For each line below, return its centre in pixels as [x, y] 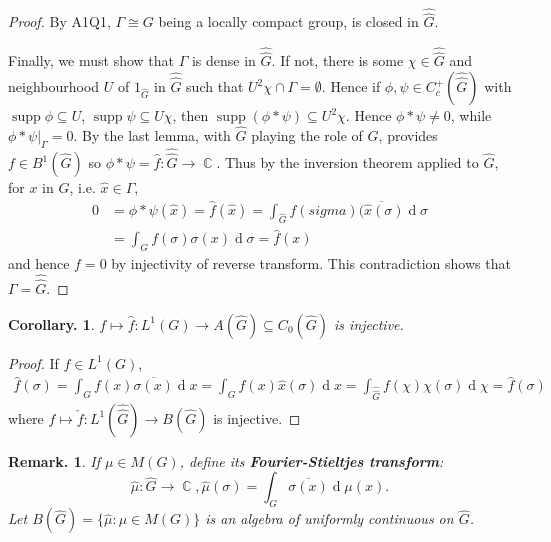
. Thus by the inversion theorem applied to [347, 162]
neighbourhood [54, 86]
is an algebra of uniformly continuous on [329, 518]
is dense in [223, 60]
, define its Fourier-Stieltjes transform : [311, 460]
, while [471, 115]
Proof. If [33, 362]
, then [190, 115]
